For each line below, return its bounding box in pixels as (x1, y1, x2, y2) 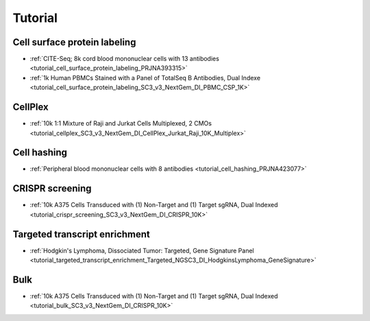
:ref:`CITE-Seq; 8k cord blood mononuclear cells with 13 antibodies (29, 55, 219, 63)
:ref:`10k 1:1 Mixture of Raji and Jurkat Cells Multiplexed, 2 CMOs (29, 119, 212, 128)
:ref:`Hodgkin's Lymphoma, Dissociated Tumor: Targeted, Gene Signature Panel (29, 246, 254, 254)
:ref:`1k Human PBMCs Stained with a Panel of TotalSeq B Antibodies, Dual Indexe (29, 73, 260, 82)
